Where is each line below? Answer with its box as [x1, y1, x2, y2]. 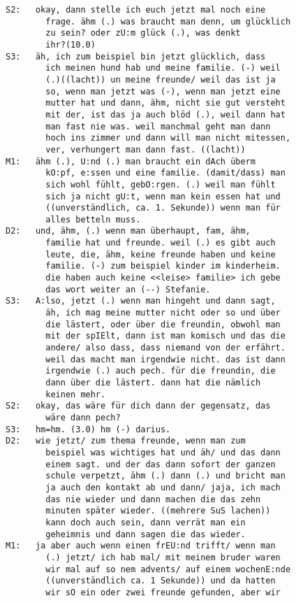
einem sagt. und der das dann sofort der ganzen [45, 459, 276, 469]
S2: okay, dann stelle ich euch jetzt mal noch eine [6, 5, 266, 15]
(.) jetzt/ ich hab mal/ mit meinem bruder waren [45, 552, 281, 562]
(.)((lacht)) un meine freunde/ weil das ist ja [45, 74, 276, 85]
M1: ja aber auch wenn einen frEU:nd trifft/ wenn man [6, 541, 276, 551]
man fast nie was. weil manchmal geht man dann [45, 121, 271, 132]
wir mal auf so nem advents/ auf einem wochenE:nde [45, 564, 291, 574]
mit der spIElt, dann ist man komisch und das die [45, 331, 286, 341]
